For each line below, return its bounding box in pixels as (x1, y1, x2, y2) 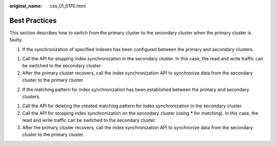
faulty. (9, 37, 23, 43)
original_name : (9, 3, 42, 9)
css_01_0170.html (50, 3, 86, 9)
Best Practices (9, 16, 57, 25)
